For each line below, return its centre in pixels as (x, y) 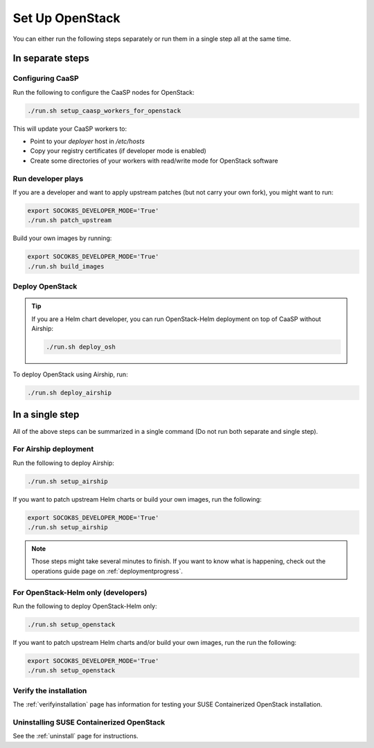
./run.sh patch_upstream (70, 220)
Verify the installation (50, 691)
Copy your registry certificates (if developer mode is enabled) (118, 151)
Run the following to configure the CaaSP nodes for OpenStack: (104, 92)
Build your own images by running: (62, 238)
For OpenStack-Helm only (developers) (80, 592)
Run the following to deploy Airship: (63, 463)
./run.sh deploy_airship (70, 393)
